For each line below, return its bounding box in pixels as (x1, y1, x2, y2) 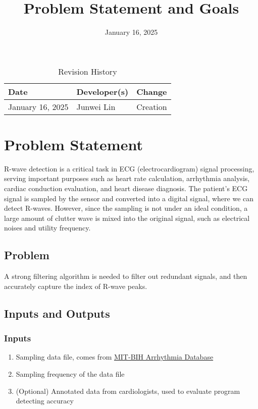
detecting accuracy (16, 395, 74, 406)
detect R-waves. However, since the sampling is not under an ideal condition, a (4, 203, 248, 213)
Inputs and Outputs (4, 305, 110, 321)
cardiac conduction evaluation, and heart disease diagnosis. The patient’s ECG (4, 183, 248, 194)
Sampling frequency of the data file (16, 368, 125, 379)
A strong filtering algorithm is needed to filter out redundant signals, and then (4, 271, 247, 281)
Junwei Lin (76, 100, 116, 112)
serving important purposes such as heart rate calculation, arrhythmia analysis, (4, 173, 250, 184)
